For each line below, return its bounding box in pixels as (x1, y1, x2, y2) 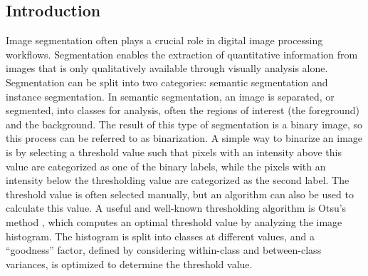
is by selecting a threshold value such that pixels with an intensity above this (6, 144, 342, 159)
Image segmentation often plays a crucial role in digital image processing (6, 33, 323, 48)
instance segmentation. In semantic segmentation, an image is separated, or (6, 88, 335, 103)
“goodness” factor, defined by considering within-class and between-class (6, 242, 322, 257)
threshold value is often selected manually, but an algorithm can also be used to (6, 186, 354, 201)
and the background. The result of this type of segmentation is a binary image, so (6, 116, 363, 131)
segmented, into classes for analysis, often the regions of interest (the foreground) (6, 103, 360, 118)
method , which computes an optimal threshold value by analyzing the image (6, 214, 342, 229)
